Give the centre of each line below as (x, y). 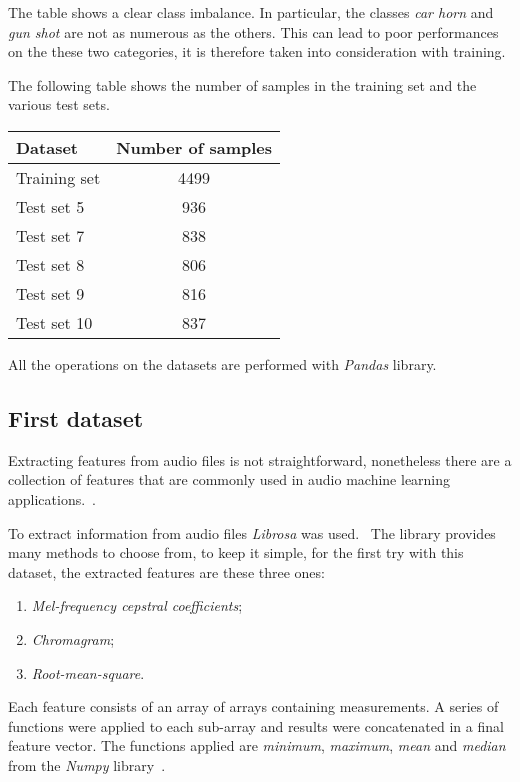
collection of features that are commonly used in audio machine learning (229, 479)
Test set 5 (50, 206)
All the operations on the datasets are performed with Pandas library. (222, 363)
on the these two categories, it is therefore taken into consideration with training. (257, 51)
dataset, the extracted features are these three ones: (166, 571)
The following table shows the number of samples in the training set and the (242, 84)
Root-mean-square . (88, 672)
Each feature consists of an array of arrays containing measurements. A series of (253, 706)
